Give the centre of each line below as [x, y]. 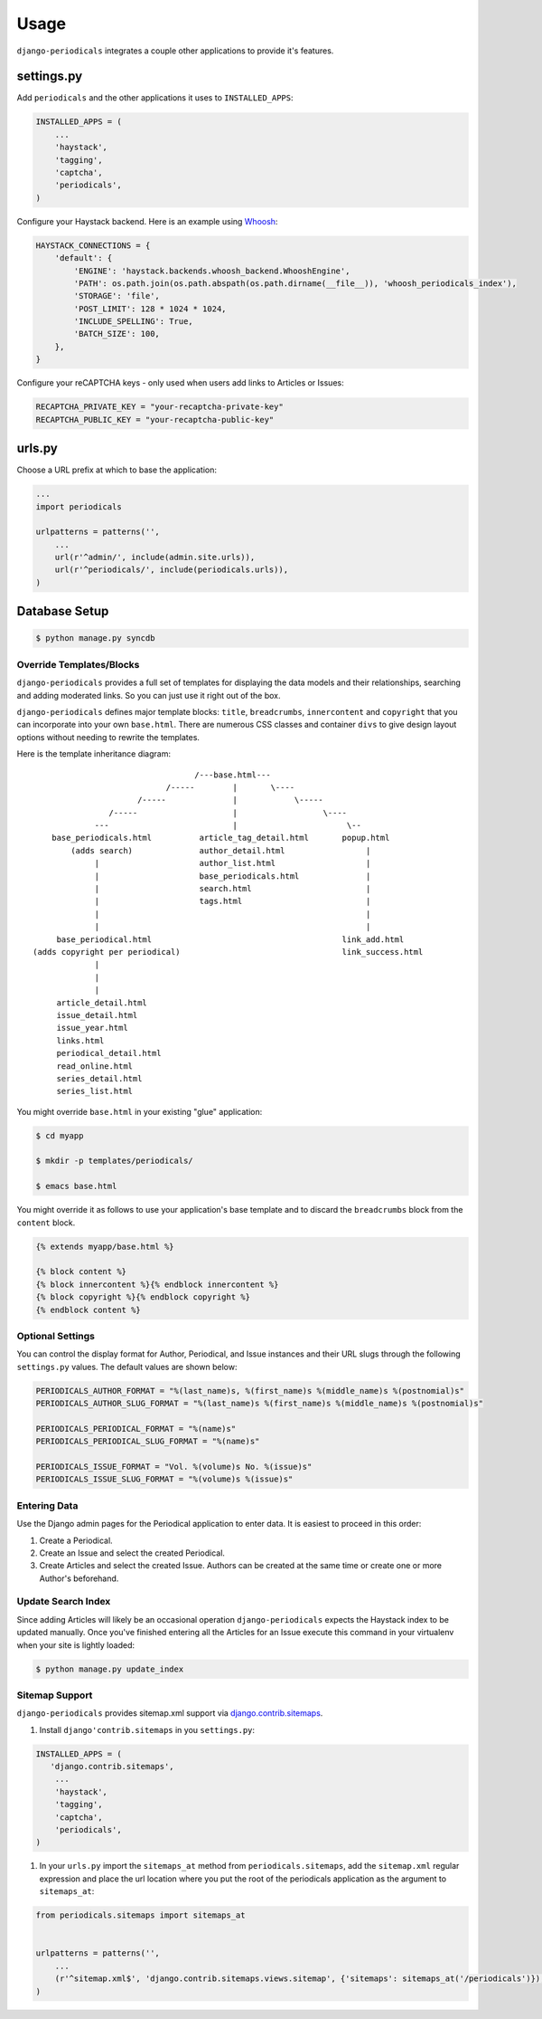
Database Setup [63, 611]
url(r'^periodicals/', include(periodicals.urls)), [172, 570]
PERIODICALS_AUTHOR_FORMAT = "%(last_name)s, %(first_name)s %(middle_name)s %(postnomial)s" [250, 1390]
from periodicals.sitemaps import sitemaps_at [140, 1915]
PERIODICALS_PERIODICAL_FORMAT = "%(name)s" [136, 1429]
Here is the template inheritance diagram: [94, 754]
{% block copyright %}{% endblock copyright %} [143, 1297]
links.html [80, 1040]
